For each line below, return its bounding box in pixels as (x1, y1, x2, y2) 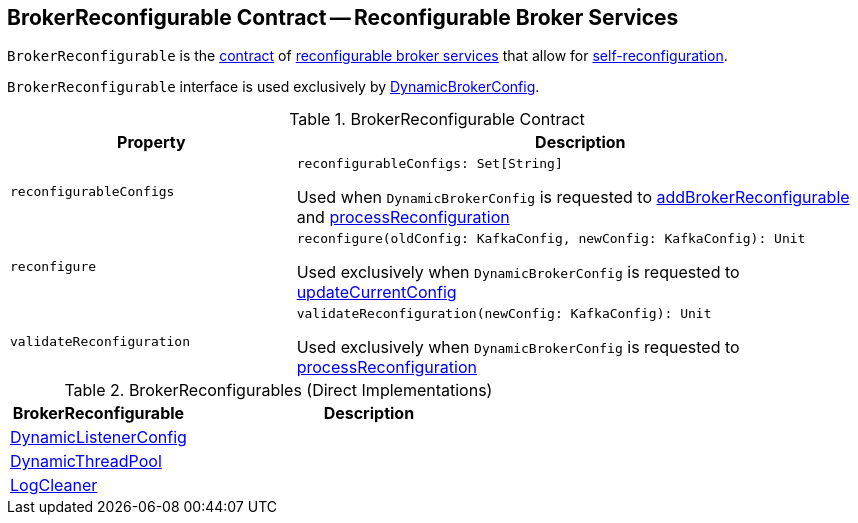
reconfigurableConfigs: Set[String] (296, 156, 563, 172)
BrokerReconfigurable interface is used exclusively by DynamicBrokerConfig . (7, 78, 540, 96)
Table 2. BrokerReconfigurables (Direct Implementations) (64, 380, 493, 401)
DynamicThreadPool (10, 451, 162, 472)
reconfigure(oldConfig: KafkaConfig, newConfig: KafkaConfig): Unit (296, 231, 806, 247)
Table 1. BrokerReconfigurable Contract (289, 109, 585, 130)
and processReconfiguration (296, 207, 510, 228)
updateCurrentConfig (296, 282, 457, 303)
